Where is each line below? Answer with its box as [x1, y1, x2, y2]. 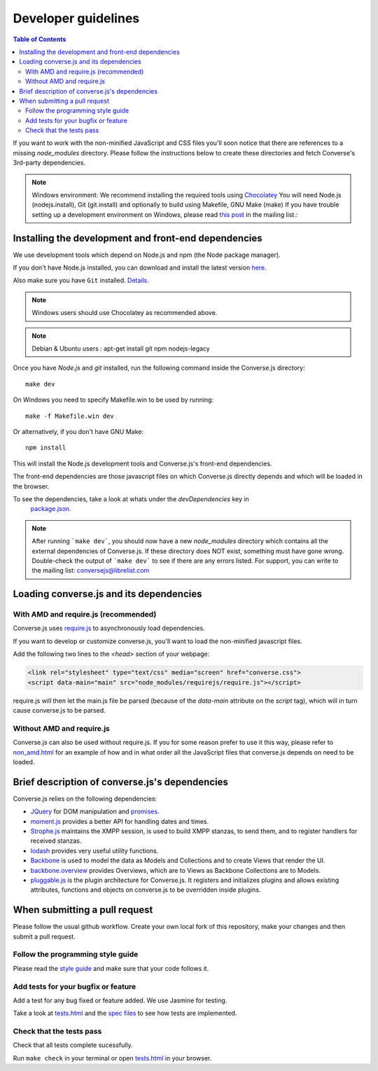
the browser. [13, 482, 50, 490]
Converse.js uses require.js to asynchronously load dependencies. [13, 624, 206, 633]
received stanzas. [30, 836, 82, 845]
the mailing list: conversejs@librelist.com [31, 566, 150, 575]
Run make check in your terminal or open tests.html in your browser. [13, 1053, 212, 1062]
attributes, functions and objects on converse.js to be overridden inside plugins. [30, 885, 261, 894]
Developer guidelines [13, 10, 140, 26]
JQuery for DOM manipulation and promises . [30, 807, 160, 815]
